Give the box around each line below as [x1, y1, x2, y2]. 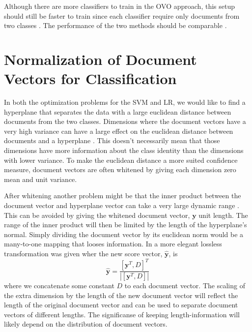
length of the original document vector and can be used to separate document [4, 300, 238, 310]
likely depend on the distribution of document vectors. [4, 319, 168, 329]
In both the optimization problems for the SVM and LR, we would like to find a [4, 97, 246, 107]
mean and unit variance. [4, 174, 77, 184]
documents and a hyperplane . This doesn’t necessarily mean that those [4, 135, 220, 146]
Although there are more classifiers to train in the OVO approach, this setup [4, 1, 235, 11]
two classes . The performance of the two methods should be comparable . [4, 20, 227, 30]
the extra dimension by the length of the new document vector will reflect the [4, 290, 238, 300]
